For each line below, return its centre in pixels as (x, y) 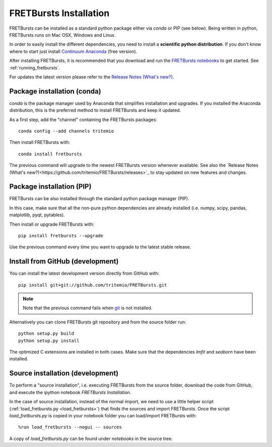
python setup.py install (49, 340)
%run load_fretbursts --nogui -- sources (70, 427)
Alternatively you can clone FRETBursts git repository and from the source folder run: (98, 322)
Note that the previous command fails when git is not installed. (88, 308)
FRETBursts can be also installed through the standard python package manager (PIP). (99, 199)
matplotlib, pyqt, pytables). (37, 215)
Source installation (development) (64, 373)
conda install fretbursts (50, 154)
